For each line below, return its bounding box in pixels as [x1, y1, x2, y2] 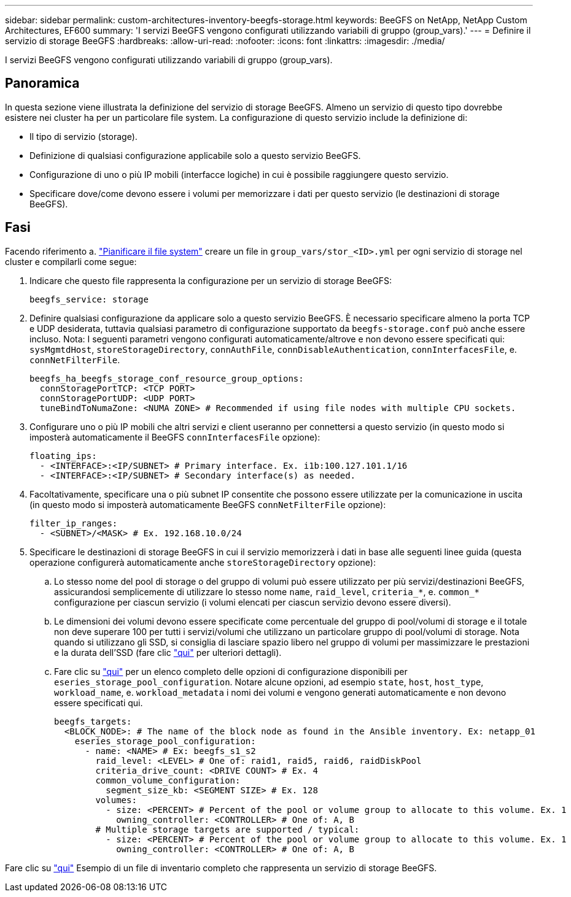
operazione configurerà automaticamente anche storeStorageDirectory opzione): [29, 556, 376, 568]
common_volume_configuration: [95, 775, 241, 785]
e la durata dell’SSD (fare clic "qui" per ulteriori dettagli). [54, 647, 282, 658]
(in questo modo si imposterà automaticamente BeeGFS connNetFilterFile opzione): [29, 499, 386, 510]
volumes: [95, 795, 137, 805]
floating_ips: [29, 450, 97, 461]
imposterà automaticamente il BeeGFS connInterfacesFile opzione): [29, 431, 320, 442]
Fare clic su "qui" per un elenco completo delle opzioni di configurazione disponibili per [54, 666, 408, 677]
